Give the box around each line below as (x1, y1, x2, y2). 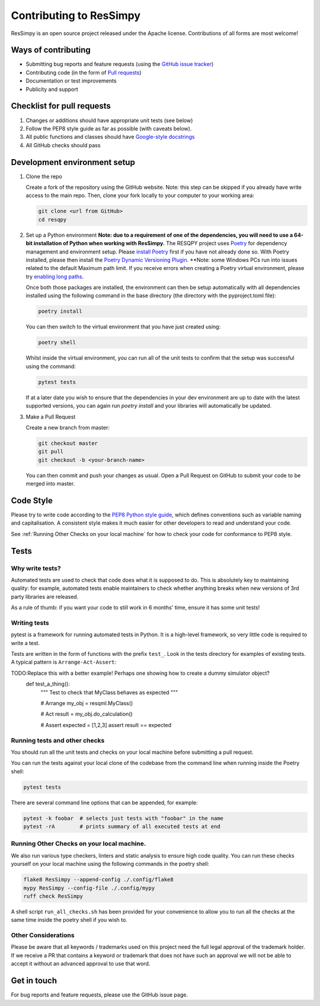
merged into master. (25, 480, 75, 487)
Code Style (11, 496, 53, 506)
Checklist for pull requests (11, 101, 111, 111)
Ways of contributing (11, 45, 91, 55)
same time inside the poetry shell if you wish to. (11, 916, 127, 924)
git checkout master (38, 440, 98, 446)
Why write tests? (11, 564, 62, 572)
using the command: (25, 363, 76, 370)
